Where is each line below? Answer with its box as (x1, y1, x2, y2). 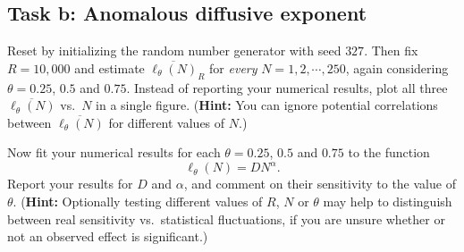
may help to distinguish (323, 192, 452, 211)
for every (209, 58, 257, 77)
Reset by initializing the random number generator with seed (7, 41, 342, 60)
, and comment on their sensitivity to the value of (183, 174, 456, 193)
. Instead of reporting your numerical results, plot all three (126, 78, 448, 97)
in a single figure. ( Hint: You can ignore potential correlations (96, 96, 438, 114)
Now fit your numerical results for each (7, 143, 221, 162)
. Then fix (364, 41, 418, 60)
